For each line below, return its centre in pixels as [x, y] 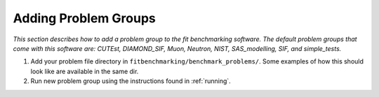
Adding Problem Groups [84, 18]
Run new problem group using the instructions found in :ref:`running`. [131, 81]
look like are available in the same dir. [85, 71]
